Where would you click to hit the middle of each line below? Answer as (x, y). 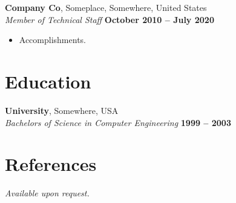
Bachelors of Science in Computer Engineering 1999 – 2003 (118, 122)
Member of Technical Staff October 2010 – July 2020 (110, 19)
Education (48, 81)
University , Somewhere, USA (62, 110)
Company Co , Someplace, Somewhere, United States (106, 7)
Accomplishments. (52, 40)
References (51, 164)
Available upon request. (47, 193)
